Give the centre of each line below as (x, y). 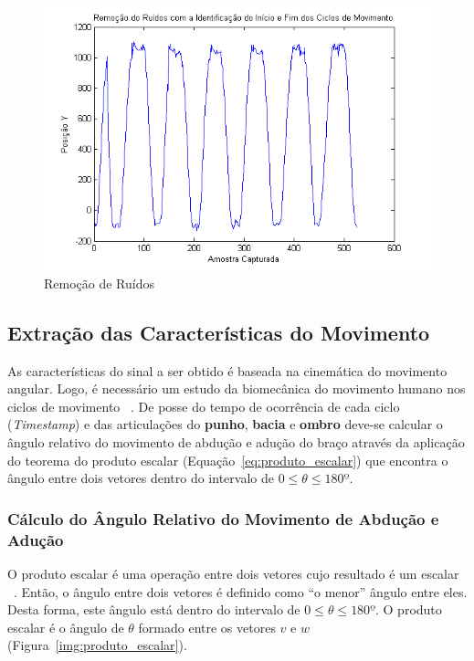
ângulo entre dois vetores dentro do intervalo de (141, 478)
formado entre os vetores (207, 627)
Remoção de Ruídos (100, 283)
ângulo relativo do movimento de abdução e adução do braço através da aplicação (236, 442)
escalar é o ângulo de (66, 627)
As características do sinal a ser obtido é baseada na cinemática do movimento (227, 370)
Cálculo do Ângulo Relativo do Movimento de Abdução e (223, 518)
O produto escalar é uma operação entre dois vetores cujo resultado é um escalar (233, 573)
